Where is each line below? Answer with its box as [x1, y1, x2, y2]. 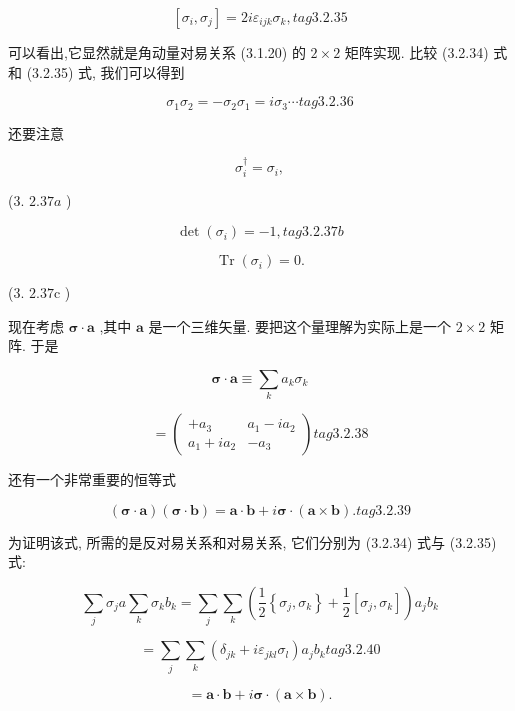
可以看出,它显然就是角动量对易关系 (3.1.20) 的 [8, 42, 306, 62]
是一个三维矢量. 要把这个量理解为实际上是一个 [148, 315, 452, 336]
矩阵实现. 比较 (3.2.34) [344, 42, 489, 62]
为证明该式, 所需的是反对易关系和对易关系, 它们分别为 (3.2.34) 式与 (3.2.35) [8, 531, 497, 552]
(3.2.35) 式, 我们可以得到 [26, 61, 185, 82]
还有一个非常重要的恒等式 [8, 469, 176, 490]
